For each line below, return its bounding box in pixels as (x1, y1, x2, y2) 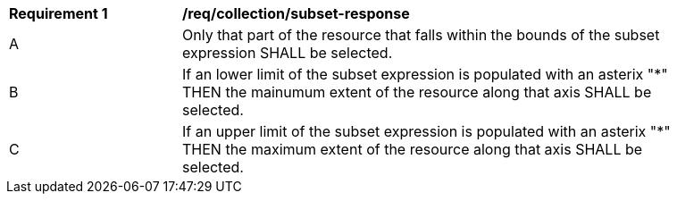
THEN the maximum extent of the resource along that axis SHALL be (182, 140, 643, 158)
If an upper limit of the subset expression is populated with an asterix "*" (182, 122, 671, 140)
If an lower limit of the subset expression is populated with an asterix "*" (182, 65, 668, 83)
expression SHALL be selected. (182, 44, 393, 62)
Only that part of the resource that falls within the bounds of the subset (182, 26, 660, 44)
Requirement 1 (9, 4, 108, 22)
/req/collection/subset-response (182, 4, 410, 22)
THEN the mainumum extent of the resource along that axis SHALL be (182, 83, 652, 101)
